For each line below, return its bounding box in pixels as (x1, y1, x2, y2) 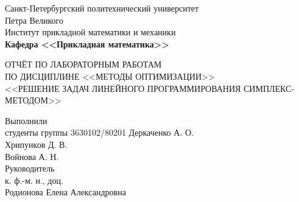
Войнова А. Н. (5, 150, 59, 162)
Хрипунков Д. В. (5, 138, 68, 150)
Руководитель (5, 162, 55, 175)
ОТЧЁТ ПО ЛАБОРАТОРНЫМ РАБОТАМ (5, 58, 162, 71)
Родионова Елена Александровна (5, 186, 126, 198)
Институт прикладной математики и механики (5, 26, 176, 38)
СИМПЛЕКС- (244, 82, 295, 94)
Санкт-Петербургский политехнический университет (5, 2, 199, 14)
